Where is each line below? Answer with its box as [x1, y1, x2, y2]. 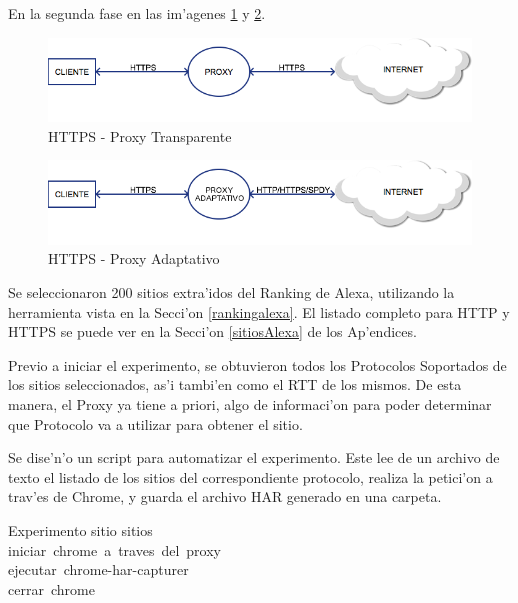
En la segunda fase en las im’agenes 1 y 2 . [8, 3, 266, 23]
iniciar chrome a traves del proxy [8, 539, 221, 560]
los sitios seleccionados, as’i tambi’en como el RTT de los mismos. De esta [8, 374, 462, 395]
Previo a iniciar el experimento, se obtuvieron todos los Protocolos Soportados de [8, 354, 507, 375]
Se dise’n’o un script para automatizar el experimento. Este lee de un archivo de [8, 447, 500, 468]
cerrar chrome [8, 578, 95, 599]
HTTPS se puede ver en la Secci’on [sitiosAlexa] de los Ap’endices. [8, 321, 417, 342]
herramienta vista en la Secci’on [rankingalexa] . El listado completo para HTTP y [8, 301, 510, 322]
